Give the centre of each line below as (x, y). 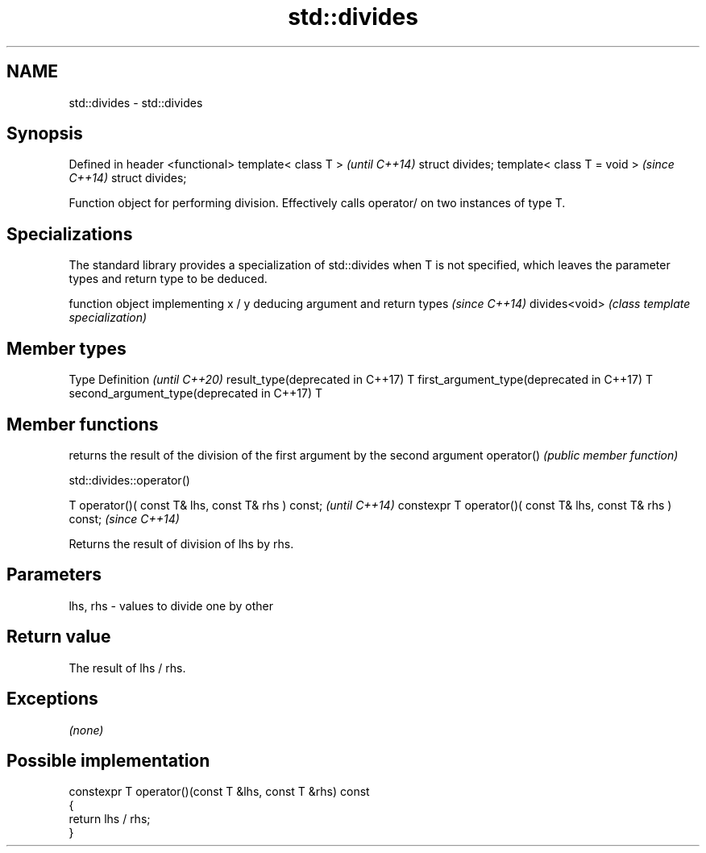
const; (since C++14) (124, 518)
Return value (59, 637)
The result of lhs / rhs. (127, 668)
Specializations (70, 234)
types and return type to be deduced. (168, 279)
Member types (66, 348)
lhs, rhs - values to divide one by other (171, 605)
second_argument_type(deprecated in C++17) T (196, 393)
